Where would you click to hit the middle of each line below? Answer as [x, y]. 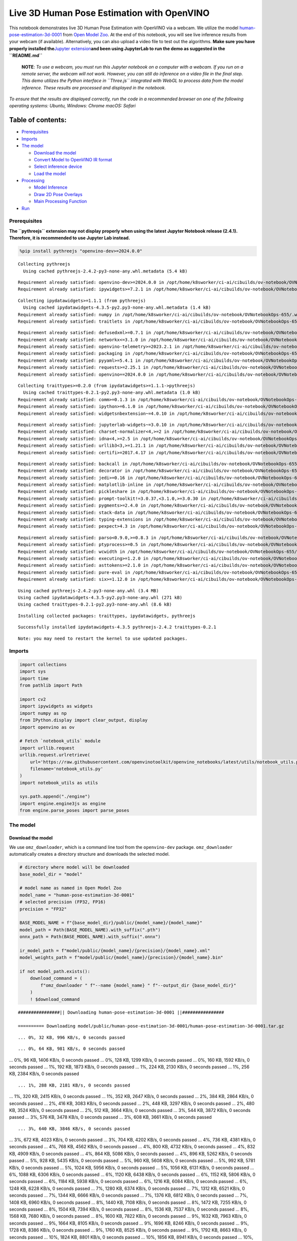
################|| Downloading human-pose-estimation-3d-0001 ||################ [121, 1012]
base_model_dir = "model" [51, 874]
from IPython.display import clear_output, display [84, 720]
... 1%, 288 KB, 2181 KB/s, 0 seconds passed [74, 1085]
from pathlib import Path [51, 686]
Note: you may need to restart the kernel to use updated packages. [103, 638]
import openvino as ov [47, 727]
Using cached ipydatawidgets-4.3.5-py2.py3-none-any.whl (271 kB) [100, 597]
